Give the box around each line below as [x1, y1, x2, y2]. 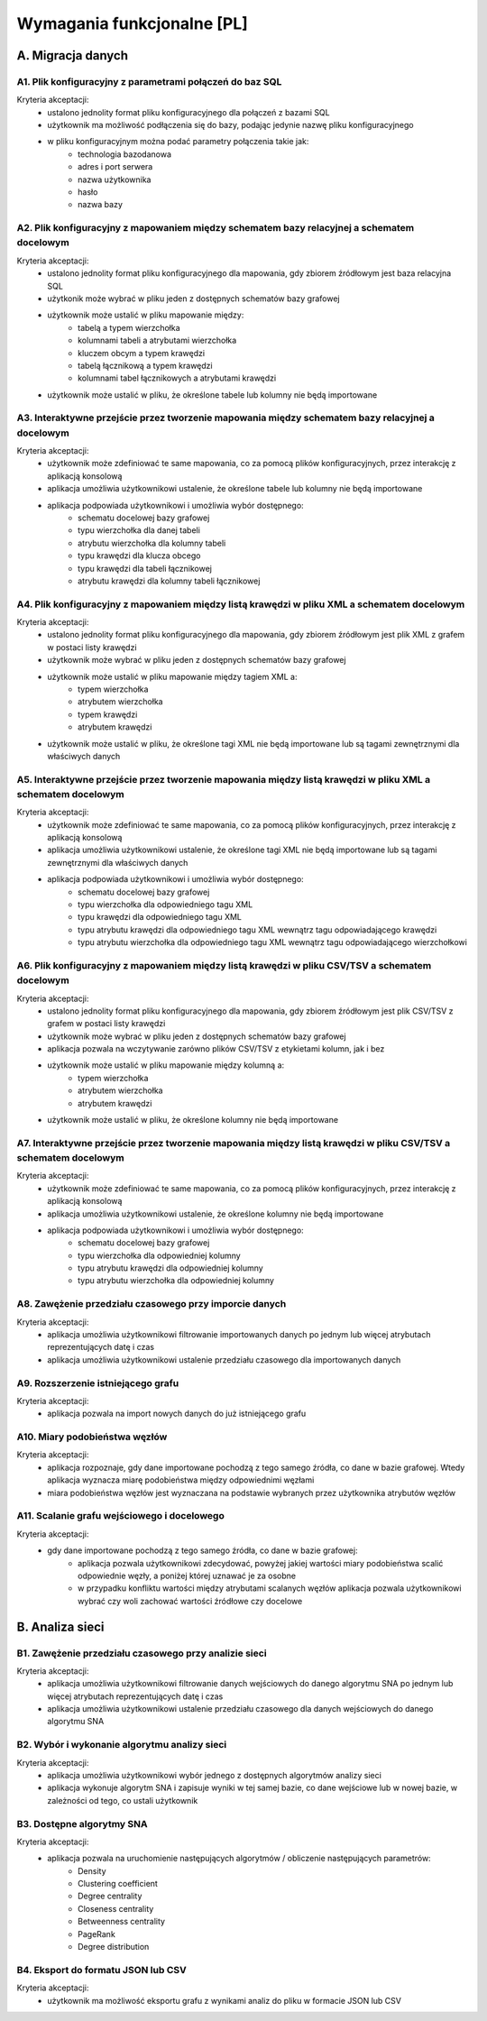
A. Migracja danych [16, 48, 129, 63]
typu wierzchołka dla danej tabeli [78, 525, 200, 536]
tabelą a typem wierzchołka [78, 322, 180, 333]
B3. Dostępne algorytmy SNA [16, 1817, 148, 1830]
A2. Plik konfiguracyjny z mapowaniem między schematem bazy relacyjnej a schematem [16, 222, 415, 234]
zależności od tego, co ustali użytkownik [47, 1795, 198, 1805]
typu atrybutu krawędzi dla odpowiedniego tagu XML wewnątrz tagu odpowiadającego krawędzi [78, 924, 437, 935]
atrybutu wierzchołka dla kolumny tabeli [78, 537, 226, 548]
